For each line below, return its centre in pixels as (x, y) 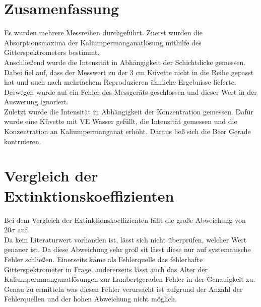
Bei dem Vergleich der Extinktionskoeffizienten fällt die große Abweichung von (125, 220)
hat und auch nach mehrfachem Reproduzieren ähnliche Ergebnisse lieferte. (120, 82)
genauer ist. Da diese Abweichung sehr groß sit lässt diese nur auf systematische (127, 249)
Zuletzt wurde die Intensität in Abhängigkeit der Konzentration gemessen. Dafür (129, 111)
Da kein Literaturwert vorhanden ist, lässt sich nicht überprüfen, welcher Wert (125, 239)
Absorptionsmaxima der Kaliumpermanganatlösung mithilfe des (103, 42)
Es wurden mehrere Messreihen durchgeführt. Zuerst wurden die (104, 33)
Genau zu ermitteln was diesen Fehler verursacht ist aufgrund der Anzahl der (123, 289)
